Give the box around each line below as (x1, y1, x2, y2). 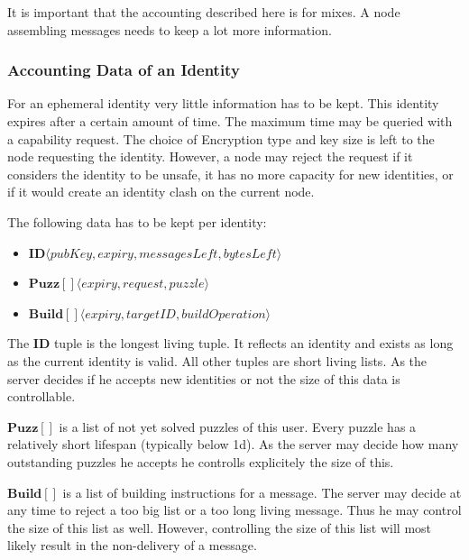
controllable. (7, 387, 76, 406)
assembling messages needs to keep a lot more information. (7, 20, 332, 39)
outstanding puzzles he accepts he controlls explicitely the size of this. (7, 452, 394, 471)
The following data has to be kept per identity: (7, 212, 267, 231)
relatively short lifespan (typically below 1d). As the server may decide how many (7, 435, 459, 454)
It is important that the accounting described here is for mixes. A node (7, 3, 400, 21)
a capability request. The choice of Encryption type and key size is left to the (7, 129, 435, 148)
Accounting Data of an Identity (7, 59, 240, 81)
